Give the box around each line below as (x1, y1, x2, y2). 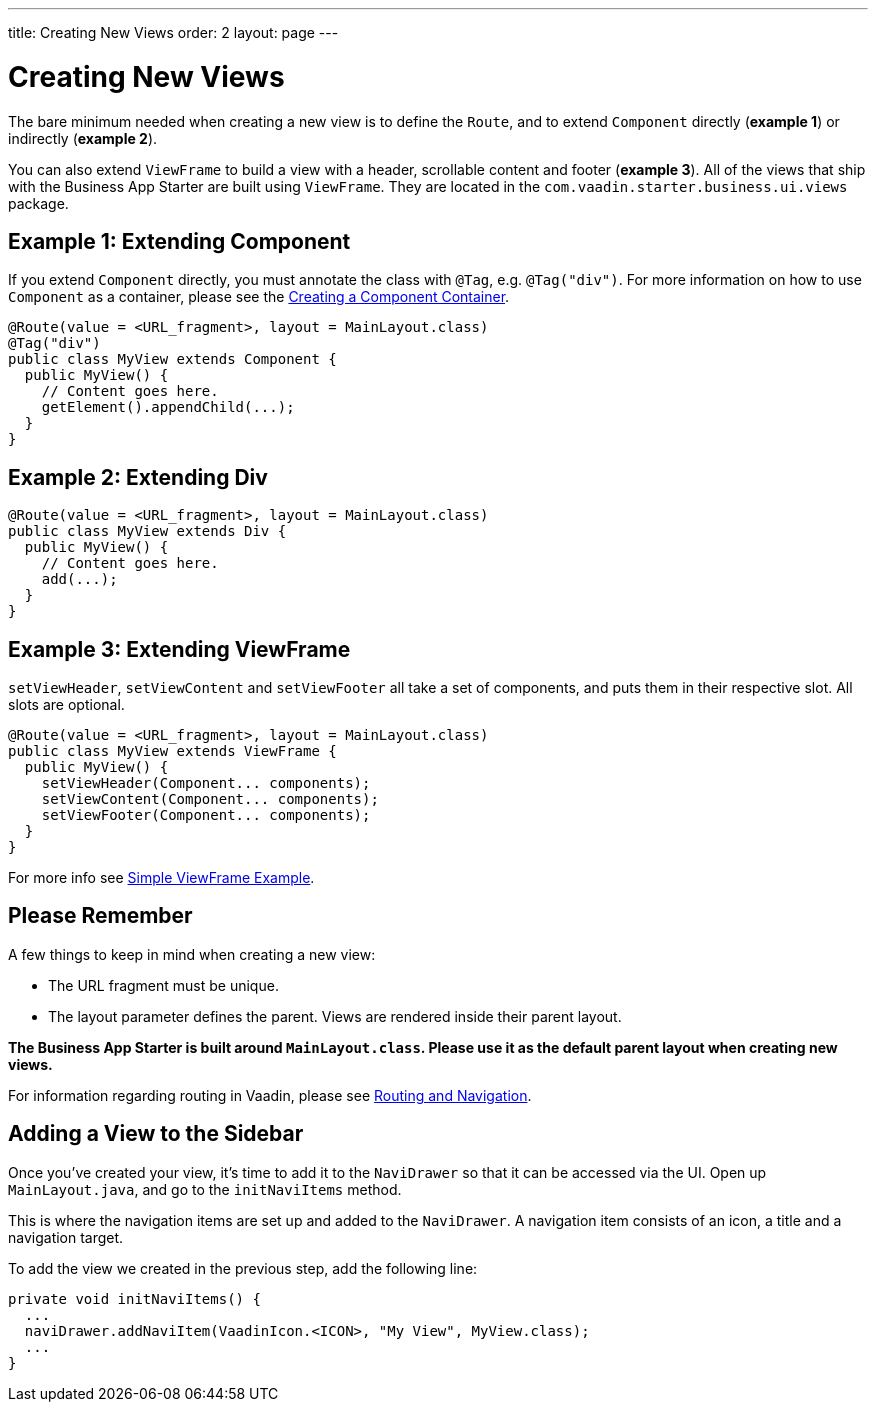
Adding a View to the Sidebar (8, 1121, 304, 1147)
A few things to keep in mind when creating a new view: (8, 945, 376, 963)
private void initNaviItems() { (8, 1290, 261, 1307)
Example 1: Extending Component (8, 228, 351, 254)
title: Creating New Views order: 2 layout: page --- (8, 24, 339, 41)
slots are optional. (8, 696, 125, 714)
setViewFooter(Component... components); (41, 807, 371, 824)
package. (8, 194, 69, 212)
